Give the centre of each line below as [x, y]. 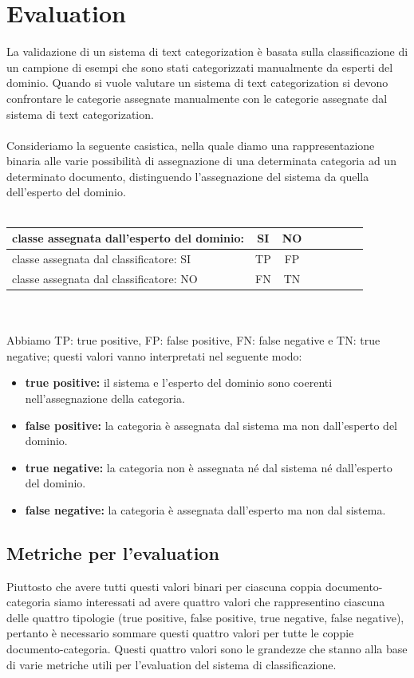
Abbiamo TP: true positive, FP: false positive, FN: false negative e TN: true [193, 340]
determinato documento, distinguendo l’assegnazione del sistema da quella [188, 176]
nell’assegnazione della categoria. [105, 398]
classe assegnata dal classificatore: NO [105, 278]
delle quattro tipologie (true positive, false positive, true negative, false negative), [205, 617]
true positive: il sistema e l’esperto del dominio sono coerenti [179, 382]
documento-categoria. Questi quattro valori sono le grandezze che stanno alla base [207, 649]
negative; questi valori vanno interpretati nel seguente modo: [154, 355]
